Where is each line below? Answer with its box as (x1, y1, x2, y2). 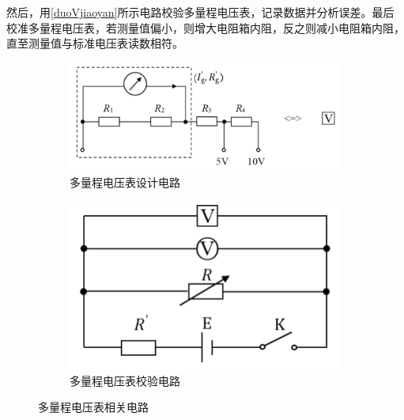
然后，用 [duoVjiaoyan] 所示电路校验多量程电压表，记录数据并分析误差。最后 (6, 4, 395, 20)
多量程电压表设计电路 (70, 173, 180, 190)
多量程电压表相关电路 (38, 399, 149, 415)
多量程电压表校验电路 (70, 372, 180, 388)
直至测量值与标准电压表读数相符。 (6, 35, 183, 51)
